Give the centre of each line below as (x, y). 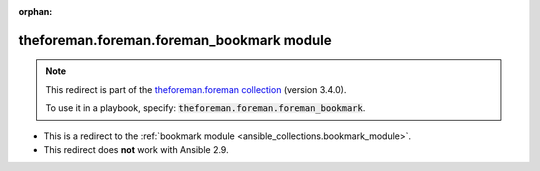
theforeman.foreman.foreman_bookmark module (175, 40)
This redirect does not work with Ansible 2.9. (136, 149)
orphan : (35, 11)
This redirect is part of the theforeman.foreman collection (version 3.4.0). (196, 89)
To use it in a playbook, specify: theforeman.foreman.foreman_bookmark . (205, 108)
